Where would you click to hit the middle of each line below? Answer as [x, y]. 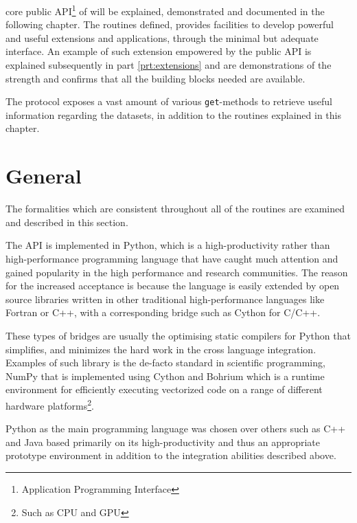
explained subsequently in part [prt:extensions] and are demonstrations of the [169, 65]
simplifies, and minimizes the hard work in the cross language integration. [161, 349]
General [44, 176]
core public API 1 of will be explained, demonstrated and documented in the [165, 10]
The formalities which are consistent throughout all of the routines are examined [175, 209]
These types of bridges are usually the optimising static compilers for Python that [178, 335]
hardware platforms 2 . [50, 404]
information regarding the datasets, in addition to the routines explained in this [173, 114]
